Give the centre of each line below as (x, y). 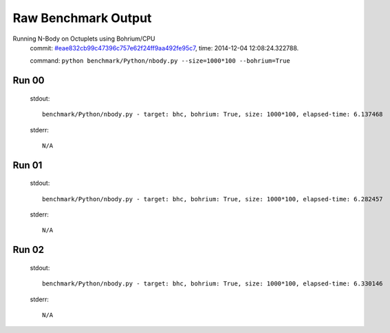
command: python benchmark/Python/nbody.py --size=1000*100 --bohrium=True (160, 61)
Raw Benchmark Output (82, 18)
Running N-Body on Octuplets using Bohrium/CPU (84, 39)
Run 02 (29, 250)
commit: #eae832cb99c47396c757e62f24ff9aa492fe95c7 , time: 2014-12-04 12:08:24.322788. (164, 48)
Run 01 (28, 165)
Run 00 (29, 80)
